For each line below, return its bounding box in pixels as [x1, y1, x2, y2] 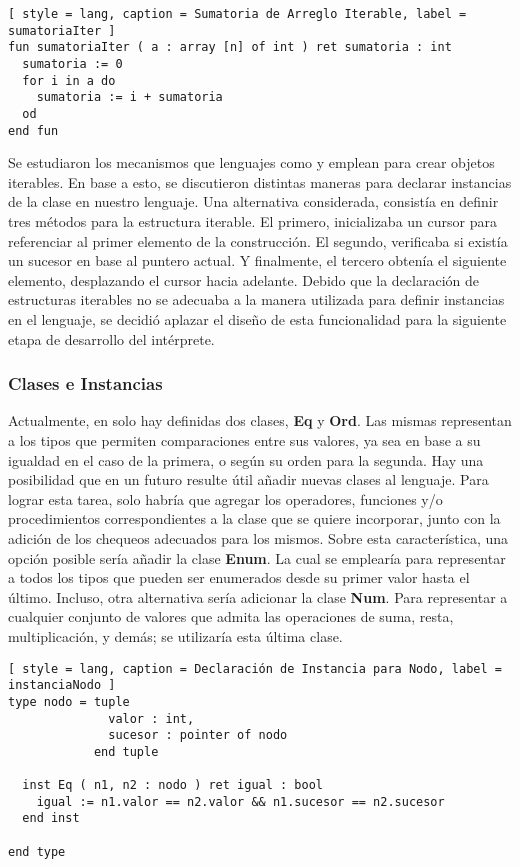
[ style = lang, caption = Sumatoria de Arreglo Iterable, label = [8, 7, 467, 21]
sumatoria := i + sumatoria [36, 90, 223, 105]
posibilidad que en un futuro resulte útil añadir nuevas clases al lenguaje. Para [8, 469, 489, 490]
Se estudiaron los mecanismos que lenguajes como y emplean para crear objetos [8, 152, 495, 173]
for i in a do [22, 73, 116, 88]
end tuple [93, 744, 159, 759]
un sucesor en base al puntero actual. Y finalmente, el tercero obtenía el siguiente [8, 250, 507, 271]
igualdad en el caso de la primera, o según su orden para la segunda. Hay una [8, 449, 484, 470]
